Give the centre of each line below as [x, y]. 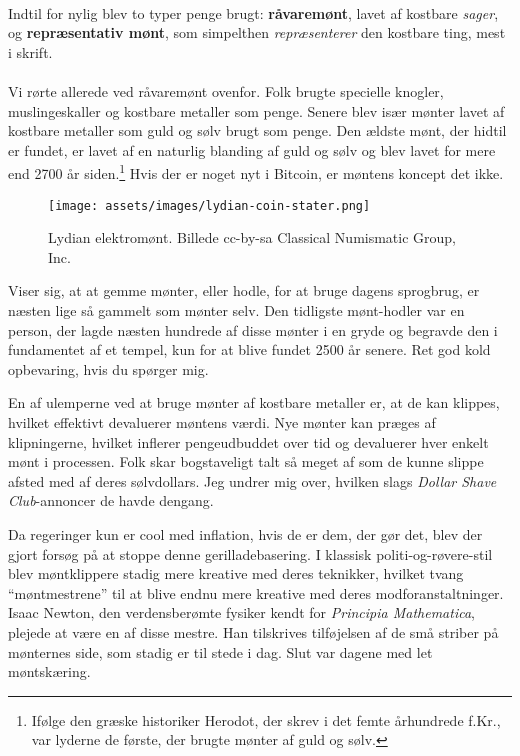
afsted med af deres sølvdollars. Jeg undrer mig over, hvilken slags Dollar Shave [252, 480]
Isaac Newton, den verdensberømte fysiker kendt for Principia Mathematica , [241, 612]
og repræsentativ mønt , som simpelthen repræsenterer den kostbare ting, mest [257, 32]
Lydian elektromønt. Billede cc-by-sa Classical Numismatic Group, [252, 237]
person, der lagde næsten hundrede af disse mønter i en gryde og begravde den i [253, 329]
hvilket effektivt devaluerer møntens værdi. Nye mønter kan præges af [222, 422]
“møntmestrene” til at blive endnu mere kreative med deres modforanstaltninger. [256, 592]
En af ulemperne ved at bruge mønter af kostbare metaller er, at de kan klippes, [254, 402]
